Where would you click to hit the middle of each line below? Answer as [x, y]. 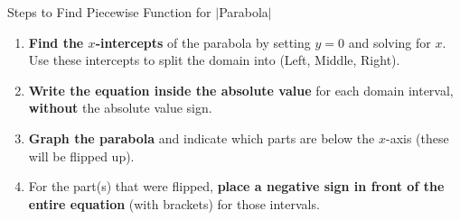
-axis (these [417, 137]
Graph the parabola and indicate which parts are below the [202, 137]
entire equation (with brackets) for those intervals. [174, 203]
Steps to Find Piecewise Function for [109, 12]
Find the [56, 42]
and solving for [390, 42]
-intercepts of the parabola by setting [203, 42]
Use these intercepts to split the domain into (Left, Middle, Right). [214, 60]
